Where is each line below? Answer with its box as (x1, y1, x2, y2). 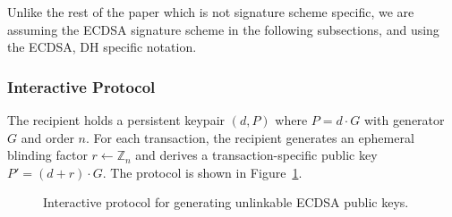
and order (21, 128, 74, 146)
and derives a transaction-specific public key (135, 146, 378, 164)
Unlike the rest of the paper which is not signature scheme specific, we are (7, 3, 414, 21)
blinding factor (7, 146, 88, 164)
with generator (363, 111, 445, 129)
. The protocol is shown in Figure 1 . (102, 163, 303, 181)
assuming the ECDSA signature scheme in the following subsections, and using (7, 20, 439, 38)
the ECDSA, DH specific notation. (7, 38, 197, 56)
